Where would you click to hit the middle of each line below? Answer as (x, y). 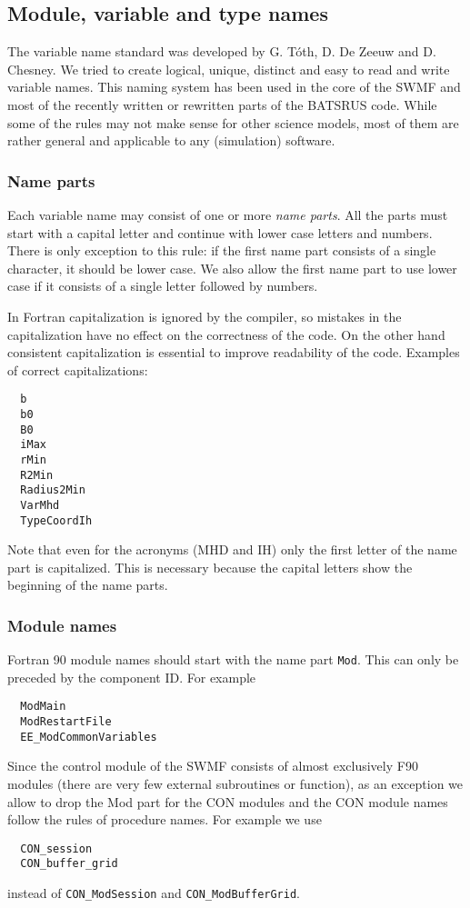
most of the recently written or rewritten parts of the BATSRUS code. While (222, 104)
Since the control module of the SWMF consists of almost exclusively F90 (213, 766)
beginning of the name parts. (88, 585)
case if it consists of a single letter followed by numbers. (163, 286)
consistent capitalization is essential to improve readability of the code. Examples (234, 352)
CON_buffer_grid (69, 864)
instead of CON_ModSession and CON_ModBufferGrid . (154, 893)
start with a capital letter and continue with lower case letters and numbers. (220, 232)
